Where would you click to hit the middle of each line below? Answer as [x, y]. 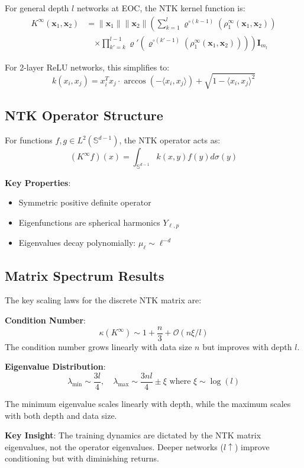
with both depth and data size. [61, 415]
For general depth [37, 8]
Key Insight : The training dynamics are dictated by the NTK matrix [133, 435]
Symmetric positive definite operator [85, 202]
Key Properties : [38, 182]
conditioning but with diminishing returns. [82, 458]
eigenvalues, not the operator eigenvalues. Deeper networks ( [114, 446]
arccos [135, 81]
